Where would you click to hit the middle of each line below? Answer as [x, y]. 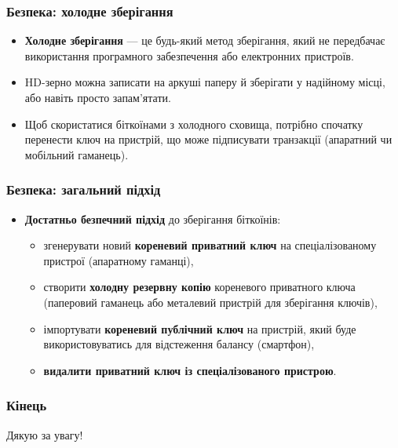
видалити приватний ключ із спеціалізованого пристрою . [190, 370]
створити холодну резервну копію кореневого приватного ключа [199, 287]
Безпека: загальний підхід [84, 189]
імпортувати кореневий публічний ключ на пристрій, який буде [200, 328]
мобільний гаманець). [77, 154]
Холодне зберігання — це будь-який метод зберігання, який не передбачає [205, 40]
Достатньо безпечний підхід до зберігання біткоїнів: [153, 219]
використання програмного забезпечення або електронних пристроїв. [189, 55]
